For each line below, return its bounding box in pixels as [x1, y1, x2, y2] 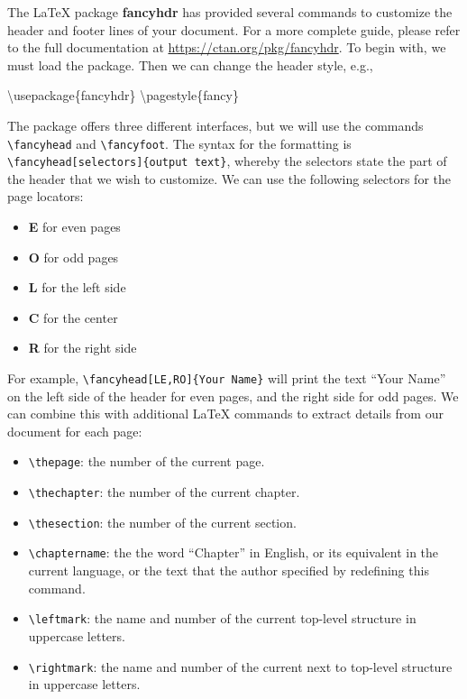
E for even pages [28, 217, 121, 236]
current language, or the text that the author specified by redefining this [28, 561, 429, 580]
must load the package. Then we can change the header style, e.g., [7, 55, 373, 74]
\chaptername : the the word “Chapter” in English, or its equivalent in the [28, 543, 439, 562]
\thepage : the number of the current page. [28, 452, 265, 471]
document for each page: [7, 421, 142, 440]
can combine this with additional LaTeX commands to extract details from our [7, 404, 444, 423]
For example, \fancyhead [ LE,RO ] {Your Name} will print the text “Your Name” [7, 369, 446, 388]
